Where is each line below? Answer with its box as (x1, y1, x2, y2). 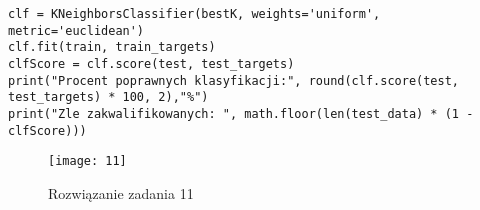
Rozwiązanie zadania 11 (48, 182, 194, 203)
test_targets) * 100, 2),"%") (8, 90, 209, 105)
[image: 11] (48, 154, 127, 169)
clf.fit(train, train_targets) (8, 40, 216, 55)
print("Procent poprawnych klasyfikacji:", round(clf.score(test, (8, 73, 460, 88)
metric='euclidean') (8, 23, 145, 38)
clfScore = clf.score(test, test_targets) (8, 56, 295, 71)
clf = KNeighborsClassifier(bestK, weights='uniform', (8, 7, 381, 21)
